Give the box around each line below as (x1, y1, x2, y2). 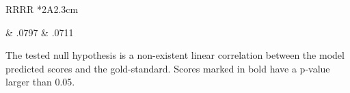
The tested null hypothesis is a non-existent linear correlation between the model (5, 48, 345, 62)
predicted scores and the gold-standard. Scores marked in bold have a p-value (5, 61, 330, 75)
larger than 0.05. (5, 75, 75, 89)
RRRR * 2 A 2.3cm (5, 2, 79, 16)
